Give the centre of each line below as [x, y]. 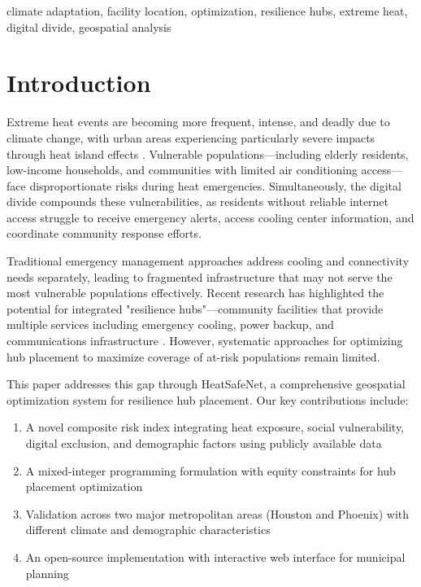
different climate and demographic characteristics [148, 530]
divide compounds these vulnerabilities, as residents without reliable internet [198, 202]
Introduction [79, 83]
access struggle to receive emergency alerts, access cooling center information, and [210, 217]
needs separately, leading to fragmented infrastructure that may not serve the [200, 276]
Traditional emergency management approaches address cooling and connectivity [208, 261]
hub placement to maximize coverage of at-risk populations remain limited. [193, 356]
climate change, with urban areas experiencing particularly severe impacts [191, 137]
